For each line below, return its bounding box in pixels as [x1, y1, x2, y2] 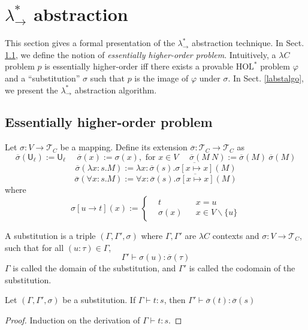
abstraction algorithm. [74, 83, 157, 96]
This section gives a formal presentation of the [5, 37, 175, 49]
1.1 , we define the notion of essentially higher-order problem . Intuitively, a [5, 48, 276, 60]
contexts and [212, 229, 259, 241]
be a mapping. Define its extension [60, 141, 188, 153]
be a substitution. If [62, 293, 136, 306]
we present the [5, 83, 58, 96]
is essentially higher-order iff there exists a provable [44, 60, 233, 72]
